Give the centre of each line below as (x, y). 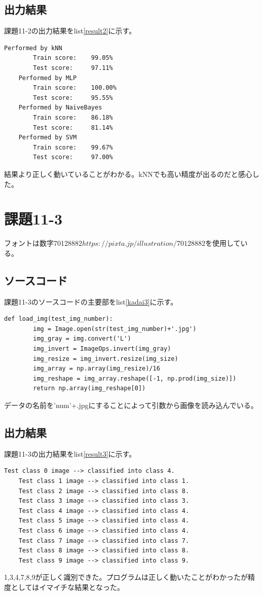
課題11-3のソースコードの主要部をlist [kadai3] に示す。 (91, 301)
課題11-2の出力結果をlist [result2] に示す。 (70, 31)
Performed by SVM (48, 138)
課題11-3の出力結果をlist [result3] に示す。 (70, 453)
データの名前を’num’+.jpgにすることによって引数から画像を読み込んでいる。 (131, 405)
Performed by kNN (33, 48)
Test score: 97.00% (73, 157)
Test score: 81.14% (73, 127)
